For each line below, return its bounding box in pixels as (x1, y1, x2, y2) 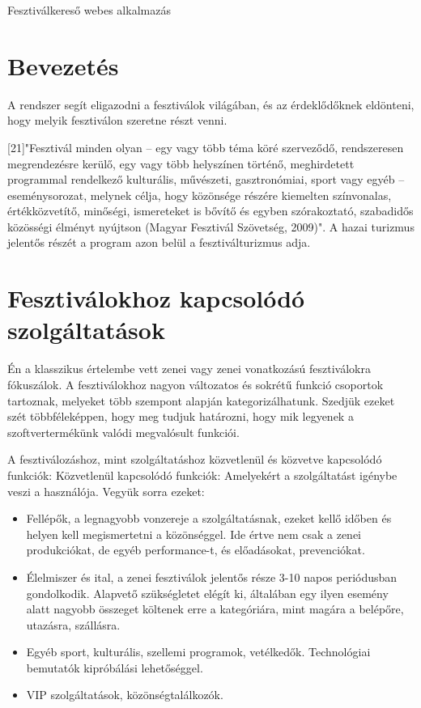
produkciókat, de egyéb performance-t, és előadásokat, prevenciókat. (26, 541, 365, 558)
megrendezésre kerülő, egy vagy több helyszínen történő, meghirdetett (7, 155, 355, 172)
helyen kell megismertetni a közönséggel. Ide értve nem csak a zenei (26, 525, 362, 542)
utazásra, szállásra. (26, 616, 121, 633)
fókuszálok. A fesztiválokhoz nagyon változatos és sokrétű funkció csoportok (7, 375, 384, 392)
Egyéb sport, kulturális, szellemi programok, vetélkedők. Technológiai (26, 643, 371, 660)
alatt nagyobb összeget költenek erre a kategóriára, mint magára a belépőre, (26, 600, 404, 617)
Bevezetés (7, 49, 119, 82)
